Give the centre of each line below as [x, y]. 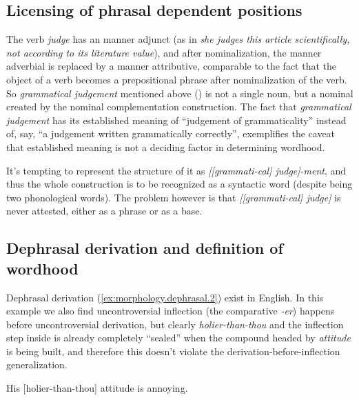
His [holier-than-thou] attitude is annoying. [97, 388]
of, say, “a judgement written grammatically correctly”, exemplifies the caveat [171, 133]
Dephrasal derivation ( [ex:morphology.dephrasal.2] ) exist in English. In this [165, 297]
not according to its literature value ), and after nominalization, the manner [164, 52]
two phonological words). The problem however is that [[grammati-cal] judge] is [174, 197]
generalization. [37, 364]
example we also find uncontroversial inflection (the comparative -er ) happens [171, 311]
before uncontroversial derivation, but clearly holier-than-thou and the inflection [175, 324]
